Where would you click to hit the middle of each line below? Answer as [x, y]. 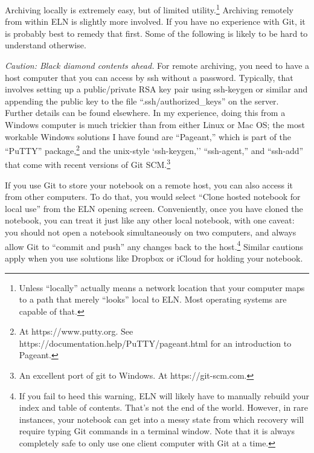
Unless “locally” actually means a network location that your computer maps [162, 287]
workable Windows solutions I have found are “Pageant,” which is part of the [148, 136]
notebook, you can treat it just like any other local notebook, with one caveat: [150, 220]
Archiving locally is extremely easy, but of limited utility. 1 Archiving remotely [149, 9]
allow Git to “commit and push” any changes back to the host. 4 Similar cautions [154, 245]
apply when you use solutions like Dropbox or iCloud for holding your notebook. [154, 258]
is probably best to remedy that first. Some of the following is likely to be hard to [156, 33]
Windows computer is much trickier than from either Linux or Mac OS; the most [155, 124]
